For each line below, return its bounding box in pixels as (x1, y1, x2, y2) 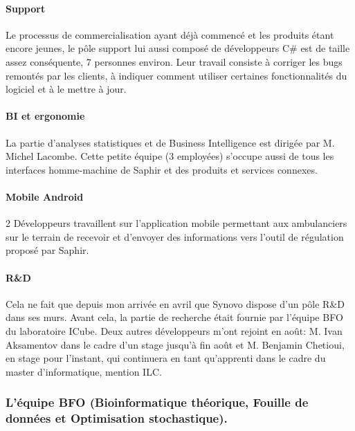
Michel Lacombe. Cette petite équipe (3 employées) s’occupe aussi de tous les (6, 149, 334, 163)
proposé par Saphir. (6, 243, 89, 257)
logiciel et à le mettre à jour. (6, 82, 127, 96)
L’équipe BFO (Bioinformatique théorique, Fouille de (6, 394, 309, 411)
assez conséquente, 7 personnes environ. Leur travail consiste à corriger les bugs (6, 54, 343, 68)
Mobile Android (6, 189, 84, 203)
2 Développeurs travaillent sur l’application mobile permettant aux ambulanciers (6, 216, 347, 230)
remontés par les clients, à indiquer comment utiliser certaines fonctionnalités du (6, 68, 347, 82)
